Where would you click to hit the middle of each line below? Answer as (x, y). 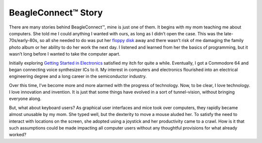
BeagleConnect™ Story (56, 13)
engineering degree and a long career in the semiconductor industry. (78, 76)
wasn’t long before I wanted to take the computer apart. (65, 54)
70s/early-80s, (24, 41)
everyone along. (25, 99)
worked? (18, 135)
